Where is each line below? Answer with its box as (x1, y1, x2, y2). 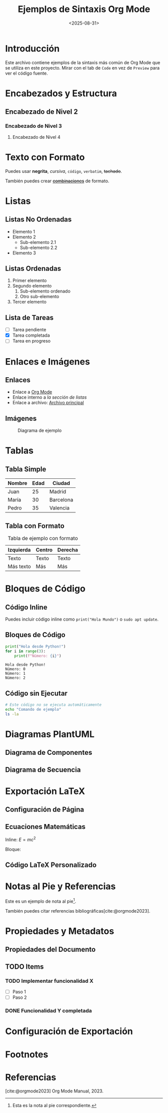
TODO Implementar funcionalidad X (5, 977, 93, 984)
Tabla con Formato (5, 521, 65, 530)
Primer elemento (12, 277, 47, 284)
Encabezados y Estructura (5, 88, 117, 99)
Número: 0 (5, 667, 26, 672)
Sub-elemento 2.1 (19, 239, 56, 245)
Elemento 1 (12, 228, 35, 234)
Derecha (57, 546, 78, 553)
